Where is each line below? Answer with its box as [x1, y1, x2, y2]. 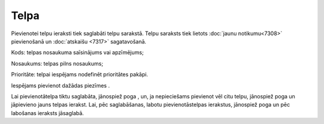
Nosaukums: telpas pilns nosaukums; [11, 60, 103, 67]
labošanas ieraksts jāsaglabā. [11, 109, 84, 116]
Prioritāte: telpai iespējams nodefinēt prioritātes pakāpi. [11, 71, 148, 78]
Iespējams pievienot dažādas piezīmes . [11, 82, 110, 89]
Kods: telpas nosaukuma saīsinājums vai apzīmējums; [11, 49, 144, 56]
